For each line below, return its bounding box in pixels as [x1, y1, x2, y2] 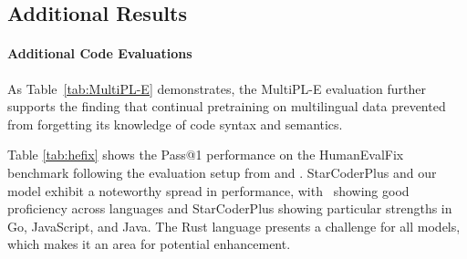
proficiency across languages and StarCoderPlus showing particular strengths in [7, 199, 452, 218]
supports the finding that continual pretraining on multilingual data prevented [7, 97, 446, 116]
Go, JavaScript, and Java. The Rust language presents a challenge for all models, [7, 216, 461, 235]
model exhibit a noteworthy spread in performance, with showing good [7, 181, 410, 200]
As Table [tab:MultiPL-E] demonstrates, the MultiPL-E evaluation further [7, 78, 426, 98]
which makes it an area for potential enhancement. [7, 234, 291, 254]
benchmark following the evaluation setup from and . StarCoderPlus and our [7, 162, 437, 181]
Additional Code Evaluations [7, 44, 192, 63]
